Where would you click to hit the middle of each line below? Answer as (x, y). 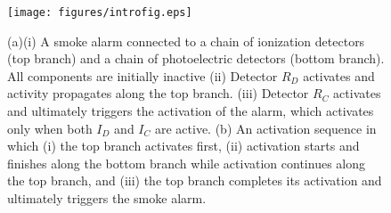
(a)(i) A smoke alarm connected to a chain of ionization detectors (186, 41)
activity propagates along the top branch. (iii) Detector (158, 93)
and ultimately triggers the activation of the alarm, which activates (191, 111)
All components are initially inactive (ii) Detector (143, 75)
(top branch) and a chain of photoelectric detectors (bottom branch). (196, 58)
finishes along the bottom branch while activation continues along (187, 163)
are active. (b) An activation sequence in (265, 128)
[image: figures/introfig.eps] (100, 12)
